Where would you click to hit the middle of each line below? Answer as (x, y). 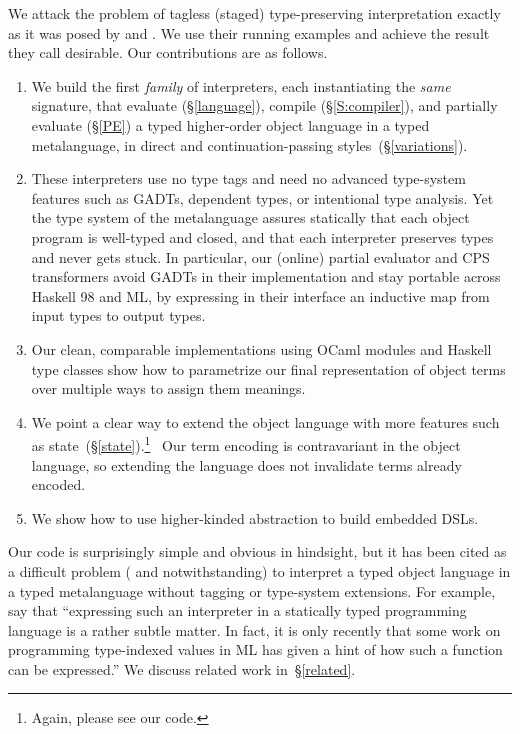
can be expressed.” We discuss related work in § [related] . (182, 668)
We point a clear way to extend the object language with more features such (265, 421)
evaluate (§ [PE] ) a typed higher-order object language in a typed (230, 124)
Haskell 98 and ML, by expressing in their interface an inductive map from (260, 295)
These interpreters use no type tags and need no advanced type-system (248, 178)
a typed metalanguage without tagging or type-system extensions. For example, (252, 590)
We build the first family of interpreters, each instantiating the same (241, 85)
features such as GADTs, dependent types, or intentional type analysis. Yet (262, 197)
